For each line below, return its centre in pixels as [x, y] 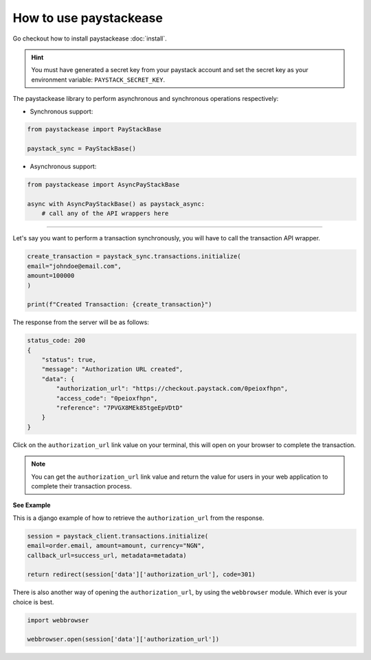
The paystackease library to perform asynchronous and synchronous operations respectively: [146, 99]
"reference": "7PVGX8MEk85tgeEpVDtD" [120, 408]
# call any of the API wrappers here [105, 214]
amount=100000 [51, 276]
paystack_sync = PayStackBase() [82, 149]
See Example [32, 505]
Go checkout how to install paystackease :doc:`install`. [90, 38]
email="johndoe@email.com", [74, 266]
